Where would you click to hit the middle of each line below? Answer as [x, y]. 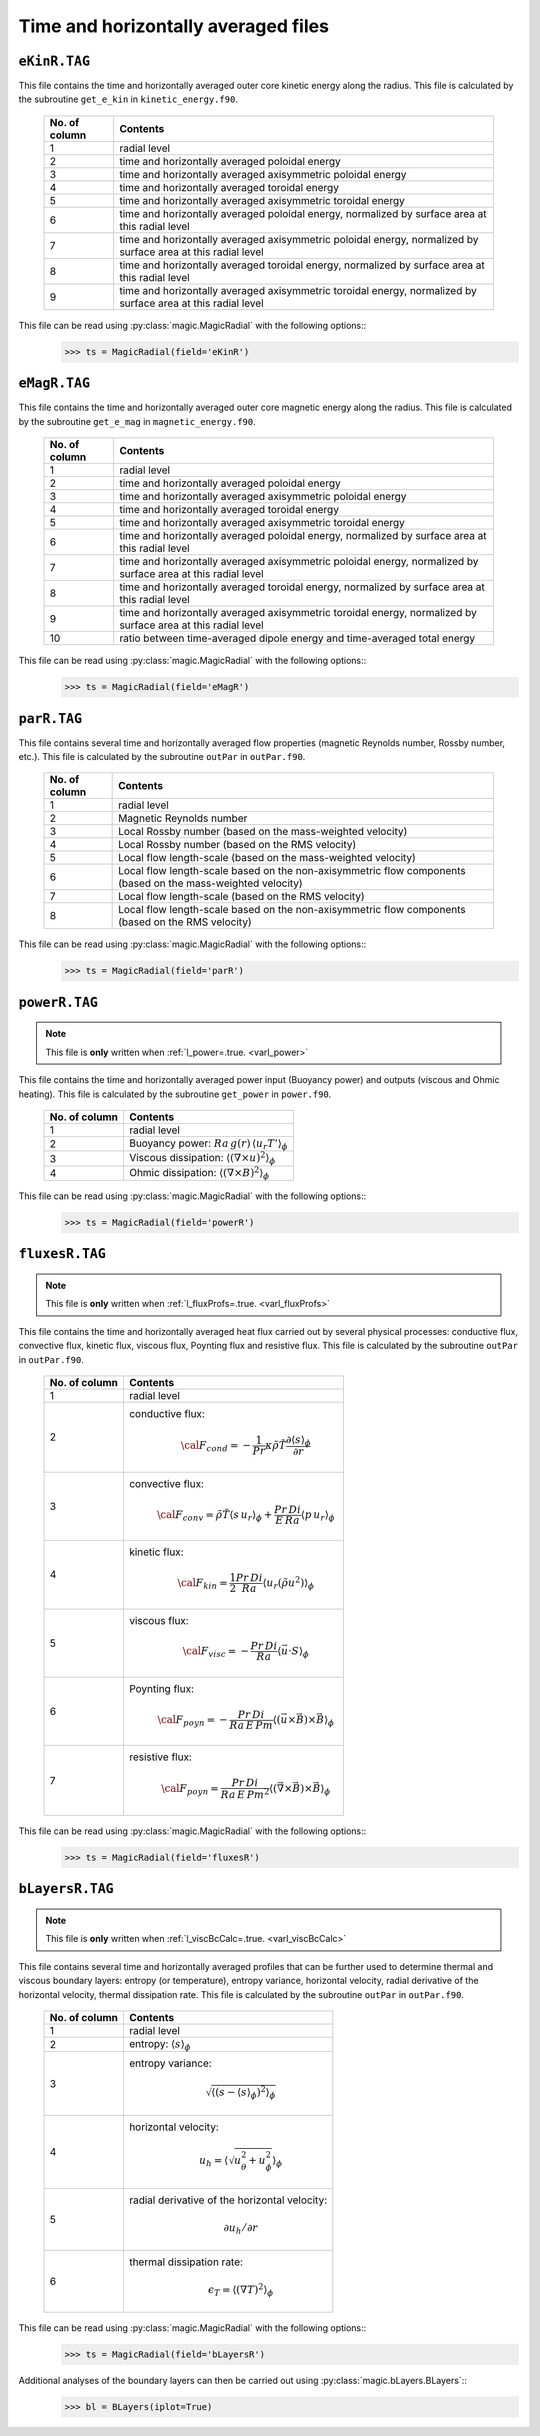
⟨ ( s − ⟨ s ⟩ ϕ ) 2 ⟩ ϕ [243, 2092]
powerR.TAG [58, 1002]
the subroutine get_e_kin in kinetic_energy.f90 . [128, 99]
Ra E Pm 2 [245, 1794]
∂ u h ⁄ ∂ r [241, 2229]
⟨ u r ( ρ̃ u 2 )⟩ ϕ [288, 1583]
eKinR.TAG [54, 61]
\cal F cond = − [216, 1446]
